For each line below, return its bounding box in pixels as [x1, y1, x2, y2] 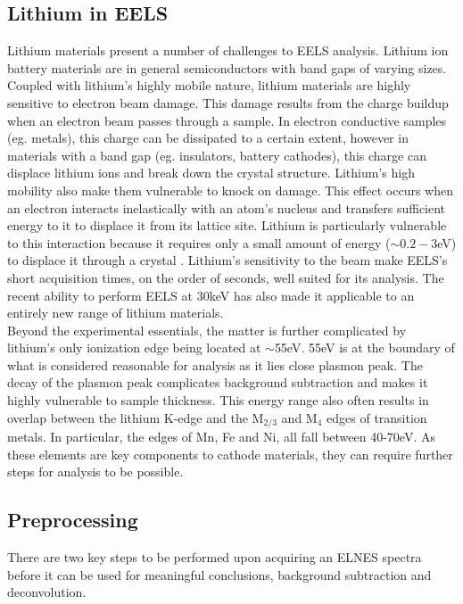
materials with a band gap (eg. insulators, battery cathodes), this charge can [7, 145, 426, 164]
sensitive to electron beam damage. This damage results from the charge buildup [7, 93, 449, 112]
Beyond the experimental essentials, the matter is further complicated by [7, 320, 407, 339]
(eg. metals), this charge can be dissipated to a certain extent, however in [7, 128, 409, 147]
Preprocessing [7, 506, 138, 534]
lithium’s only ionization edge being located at [7, 338, 261, 357]
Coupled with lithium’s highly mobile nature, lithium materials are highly [7, 76, 411, 95]
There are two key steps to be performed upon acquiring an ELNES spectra [7, 548, 422, 567]
